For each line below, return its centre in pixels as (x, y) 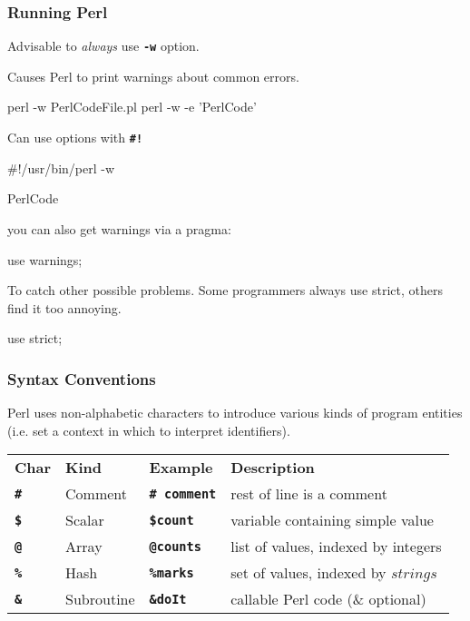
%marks (171, 572)
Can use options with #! (75, 138)
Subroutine (100, 599)
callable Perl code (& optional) (328, 599)
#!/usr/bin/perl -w (61, 168)
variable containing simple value (332, 520)
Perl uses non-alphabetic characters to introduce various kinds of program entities (235, 413)
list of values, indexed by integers (336, 547)
